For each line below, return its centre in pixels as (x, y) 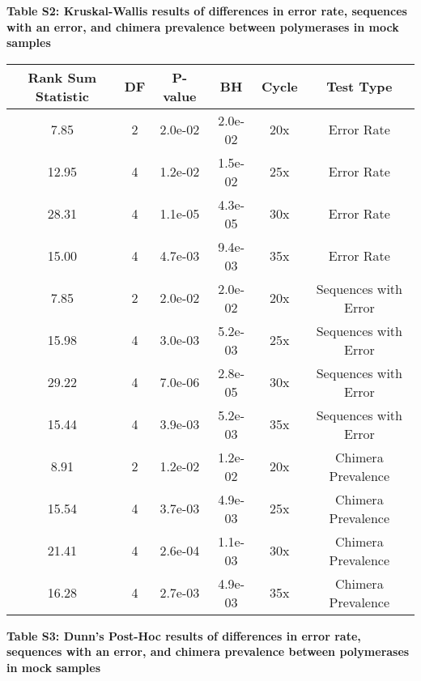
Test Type (359, 87)
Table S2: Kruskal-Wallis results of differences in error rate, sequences (207, 11)
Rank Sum (62, 77)
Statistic (62, 96)
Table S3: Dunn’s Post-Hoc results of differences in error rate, (184, 635)
